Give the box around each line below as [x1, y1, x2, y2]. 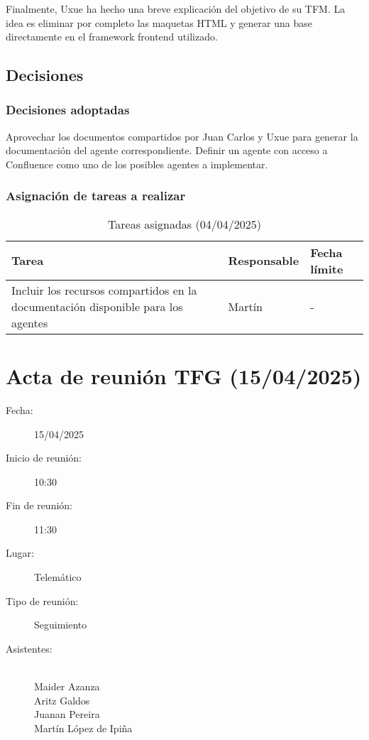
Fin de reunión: [6, 498, 72, 513]
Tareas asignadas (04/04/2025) [108, 215, 261, 232]
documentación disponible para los [11, 298, 183, 315]
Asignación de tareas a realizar [6, 187, 186, 205]
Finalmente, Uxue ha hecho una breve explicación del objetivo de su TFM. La [6, 1, 346, 16]
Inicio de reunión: [6, 450, 82, 465]
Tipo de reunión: [6, 593, 79, 608]
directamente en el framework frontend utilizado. [6, 29, 218, 44]
